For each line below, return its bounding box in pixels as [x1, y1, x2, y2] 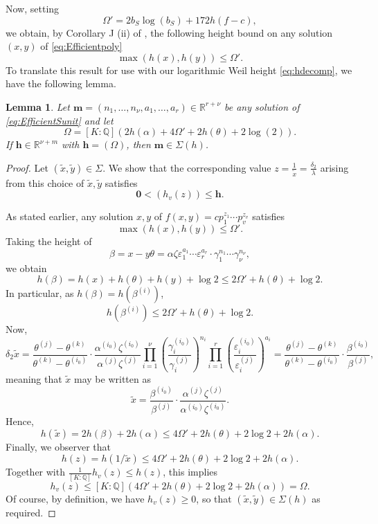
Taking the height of [6, 234, 92, 249]
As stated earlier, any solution [6, 209, 134, 224]
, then [126, 137, 151, 152]
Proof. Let [6, 160, 48, 174]
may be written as [74, 371, 151, 386]
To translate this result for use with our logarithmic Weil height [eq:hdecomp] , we [6, 62, 352, 77]
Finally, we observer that [6, 439, 111, 453]
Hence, [6, 414, 34, 428]
